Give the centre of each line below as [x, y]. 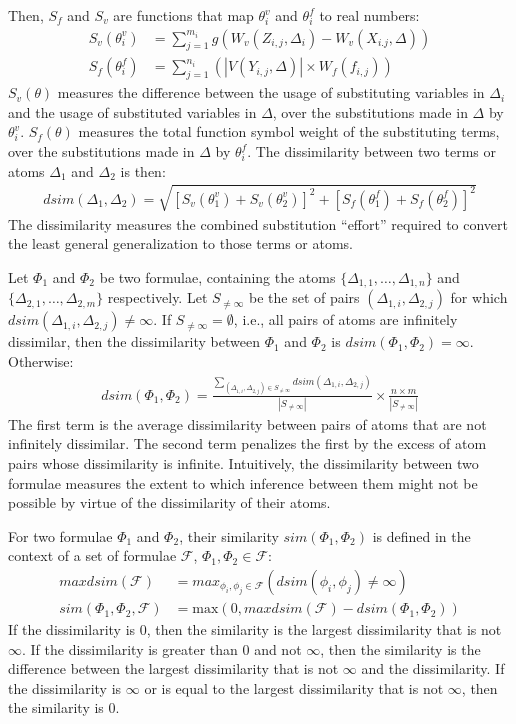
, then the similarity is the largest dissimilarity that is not [324, 629]
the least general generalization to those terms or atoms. [180, 243]
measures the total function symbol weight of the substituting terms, [289, 131]
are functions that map [183, 15]
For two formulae [60, 535]
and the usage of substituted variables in [132, 111]
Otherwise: [41, 361]
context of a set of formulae [92, 555]
